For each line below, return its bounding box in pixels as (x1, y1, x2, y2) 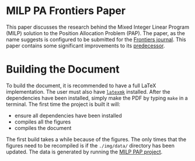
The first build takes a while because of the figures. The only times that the (6, 136, 187, 143)
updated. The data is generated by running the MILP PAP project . (6, 148, 163, 155)
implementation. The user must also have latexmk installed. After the (6, 88, 170, 95)
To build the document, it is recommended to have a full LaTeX (6, 82, 156, 89)
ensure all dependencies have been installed (14, 112, 123, 119)
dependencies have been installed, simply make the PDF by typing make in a (6, 94, 188, 101)
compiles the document (14, 124, 72, 131)
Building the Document (6, 63, 120, 76)
